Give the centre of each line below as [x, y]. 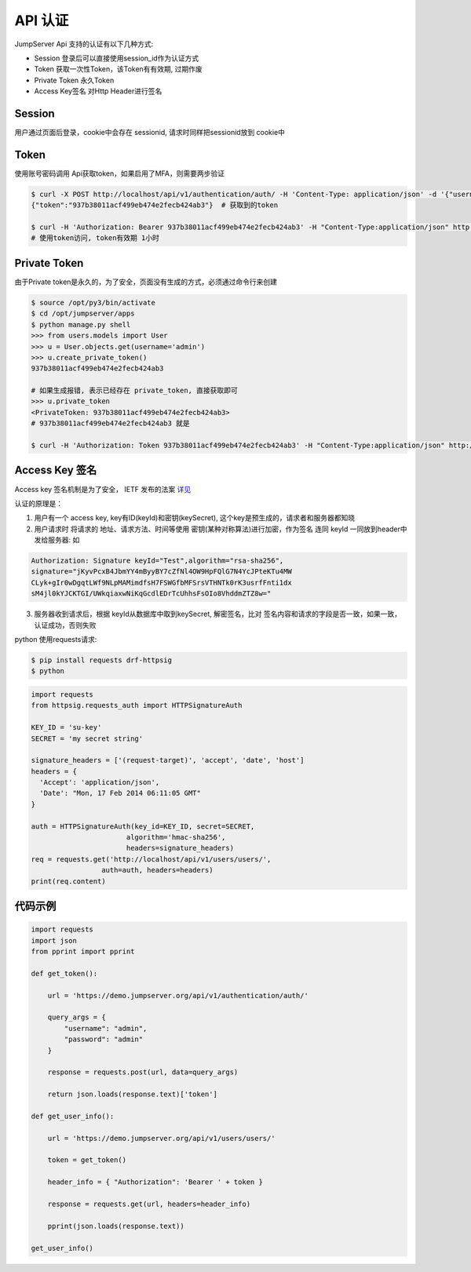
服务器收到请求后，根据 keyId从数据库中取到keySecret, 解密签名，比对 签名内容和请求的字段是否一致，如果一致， [218, 614]
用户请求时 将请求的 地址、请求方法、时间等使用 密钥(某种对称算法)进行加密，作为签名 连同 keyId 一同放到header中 [221, 529]
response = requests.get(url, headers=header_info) [149, 1204]
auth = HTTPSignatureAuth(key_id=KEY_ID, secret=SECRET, [143, 826]
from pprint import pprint [83, 951]
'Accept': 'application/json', [100, 782]
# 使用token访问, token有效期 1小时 [95, 238]
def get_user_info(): [73, 1116]
